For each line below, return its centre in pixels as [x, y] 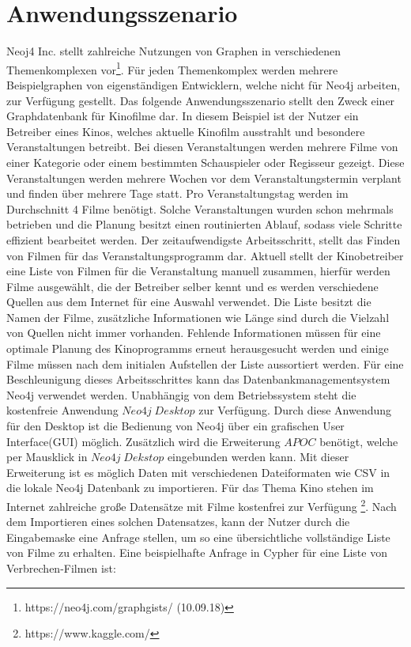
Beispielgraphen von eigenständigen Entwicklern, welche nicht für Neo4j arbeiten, [204, 84]
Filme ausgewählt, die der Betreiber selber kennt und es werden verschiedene [192, 286]
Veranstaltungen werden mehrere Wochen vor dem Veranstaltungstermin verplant [204, 178]
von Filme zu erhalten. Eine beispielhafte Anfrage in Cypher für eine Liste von [197, 552]
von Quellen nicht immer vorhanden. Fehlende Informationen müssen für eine [194, 333]
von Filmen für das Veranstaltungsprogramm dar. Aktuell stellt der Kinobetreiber [205, 255]
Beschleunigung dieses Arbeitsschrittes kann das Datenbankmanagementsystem [198, 379]
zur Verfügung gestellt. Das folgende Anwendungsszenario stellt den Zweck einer [201, 100]
